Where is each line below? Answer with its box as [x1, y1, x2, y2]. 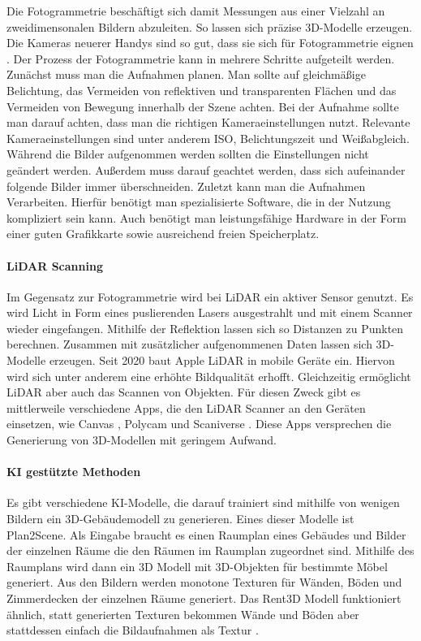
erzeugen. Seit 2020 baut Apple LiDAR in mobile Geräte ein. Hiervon [49, 352, 395, 369]
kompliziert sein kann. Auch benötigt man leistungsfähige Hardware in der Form [6, 209, 406, 226]
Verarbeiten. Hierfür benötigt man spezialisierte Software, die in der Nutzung [6, 193, 391, 210]
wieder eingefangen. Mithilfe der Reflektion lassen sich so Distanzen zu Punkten [6, 319, 404, 336]
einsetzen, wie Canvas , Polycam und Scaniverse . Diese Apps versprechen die [6, 415, 392, 432]
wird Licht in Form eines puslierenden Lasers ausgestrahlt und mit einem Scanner [6, 304, 413, 321]
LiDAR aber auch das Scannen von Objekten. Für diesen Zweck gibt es [6, 383, 361, 401]
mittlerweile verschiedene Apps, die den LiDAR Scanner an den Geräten [6, 399, 366, 416]
